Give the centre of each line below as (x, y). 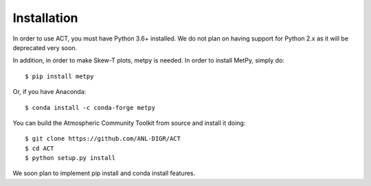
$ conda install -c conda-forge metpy (90, 107)
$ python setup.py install (70, 158)
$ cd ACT (40, 148)
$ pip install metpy (59, 76)
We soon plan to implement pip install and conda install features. (104, 173)
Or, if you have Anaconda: (49, 92)
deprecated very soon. (45, 47)
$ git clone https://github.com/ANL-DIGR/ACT (103, 139)
